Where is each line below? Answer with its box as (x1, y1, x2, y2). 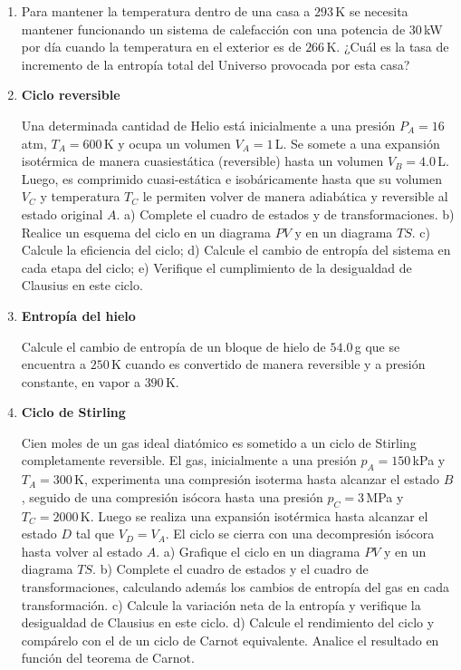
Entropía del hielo (21, 306, 136, 325)
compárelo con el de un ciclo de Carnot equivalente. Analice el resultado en (21, 630, 439, 649)
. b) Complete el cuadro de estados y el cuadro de (92, 559, 369, 578)
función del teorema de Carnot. (21, 648, 195, 667)
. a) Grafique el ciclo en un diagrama (156, 541, 360, 560)
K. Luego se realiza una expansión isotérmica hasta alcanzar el (80, 506, 428, 525)
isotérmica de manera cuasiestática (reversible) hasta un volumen (21, 151, 384, 170)
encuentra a (21, 354, 87, 374)
